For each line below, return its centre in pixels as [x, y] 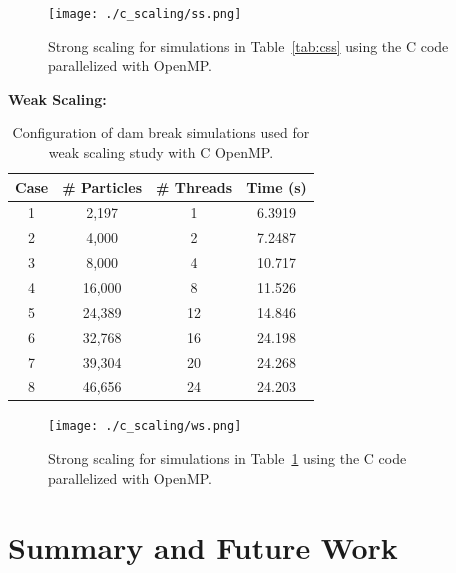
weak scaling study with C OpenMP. [161, 152]
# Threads [194, 186]
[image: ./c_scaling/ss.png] [145, 14]
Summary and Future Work [203, 546]
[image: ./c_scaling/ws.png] [145, 426]
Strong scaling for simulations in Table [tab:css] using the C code [248, 45]
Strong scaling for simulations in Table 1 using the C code [227, 458]
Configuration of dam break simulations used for [161, 132]
